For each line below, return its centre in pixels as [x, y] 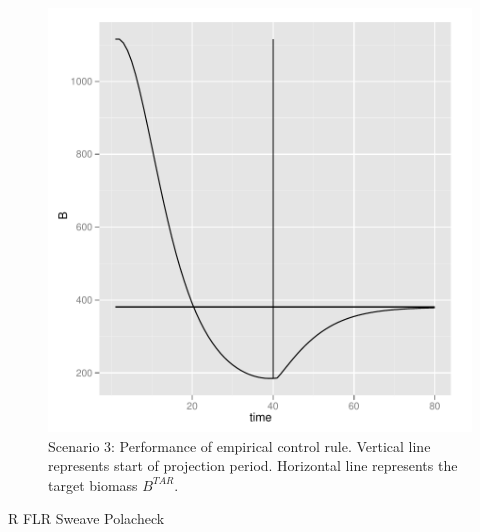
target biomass [93, 484]
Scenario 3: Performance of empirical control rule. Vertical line [239, 445]
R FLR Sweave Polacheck [86, 518]
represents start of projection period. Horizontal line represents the [253, 465]
